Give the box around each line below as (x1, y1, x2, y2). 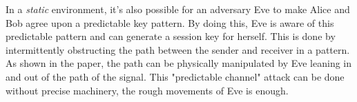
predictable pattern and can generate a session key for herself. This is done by (6, 29, 336, 43)
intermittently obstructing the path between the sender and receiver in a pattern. (6, 42, 350, 57)
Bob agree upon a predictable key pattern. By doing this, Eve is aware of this (6, 15, 334, 30)
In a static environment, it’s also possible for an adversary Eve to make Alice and (6, 2, 350, 16)
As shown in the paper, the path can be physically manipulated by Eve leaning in (6, 56, 352, 70)
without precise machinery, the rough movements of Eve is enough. (6, 83, 289, 97)
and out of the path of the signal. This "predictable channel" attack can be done (6, 69, 345, 83)
